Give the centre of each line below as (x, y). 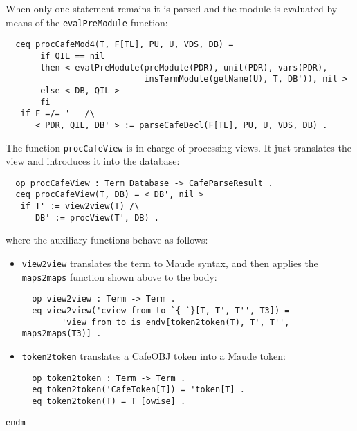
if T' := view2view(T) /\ (80, 207)
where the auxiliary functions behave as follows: (107, 240)
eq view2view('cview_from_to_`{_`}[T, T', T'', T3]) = (161, 310)
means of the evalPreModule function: (87, 22)
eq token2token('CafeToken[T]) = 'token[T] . (138, 390)
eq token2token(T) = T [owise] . (109, 401)
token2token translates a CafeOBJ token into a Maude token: (154, 355)
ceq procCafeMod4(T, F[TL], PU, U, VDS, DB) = (125, 45)
